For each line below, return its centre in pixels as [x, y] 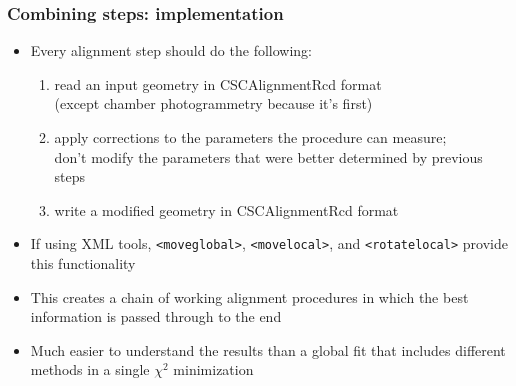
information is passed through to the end [156, 316]
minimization [213, 369]
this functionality [83, 263]
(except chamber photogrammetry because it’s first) [213, 103]
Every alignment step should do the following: [171, 50]
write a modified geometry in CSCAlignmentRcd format [226, 209]
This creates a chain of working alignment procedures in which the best [249, 296]
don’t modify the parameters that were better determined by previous [268, 156]
